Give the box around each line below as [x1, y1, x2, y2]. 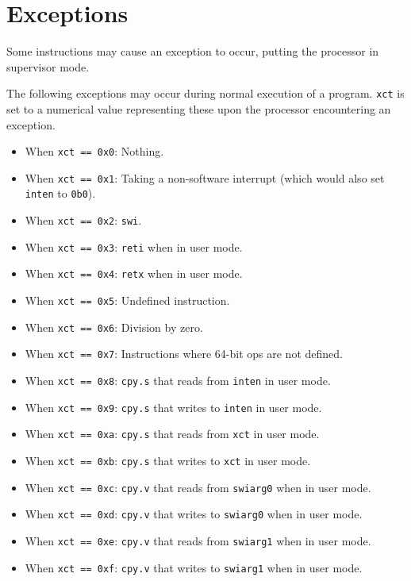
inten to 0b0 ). [25, 185, 96, 202]
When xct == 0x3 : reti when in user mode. [25, 238, 243, 255]
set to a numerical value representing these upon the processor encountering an [6, 100, 391, 117]
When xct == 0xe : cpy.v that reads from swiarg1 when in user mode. [25, 533, 371, 548]
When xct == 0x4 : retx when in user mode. [25, 265, 243, 282]
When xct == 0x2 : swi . [25, 212, 142, 229]
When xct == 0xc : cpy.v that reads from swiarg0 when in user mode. [25, 479, 371, 495]
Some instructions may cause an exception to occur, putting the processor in [6, 43, 379, 60]
